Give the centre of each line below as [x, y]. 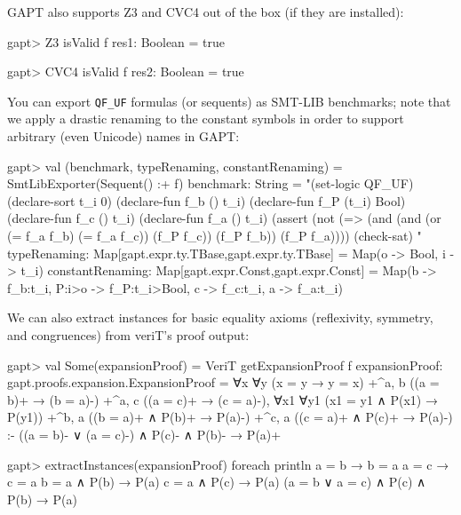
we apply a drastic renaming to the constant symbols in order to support [206, 119]
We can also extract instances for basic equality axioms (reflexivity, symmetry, [220, 317]
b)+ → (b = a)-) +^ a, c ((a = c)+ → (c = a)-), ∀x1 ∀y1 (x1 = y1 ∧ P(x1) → [223, 399]
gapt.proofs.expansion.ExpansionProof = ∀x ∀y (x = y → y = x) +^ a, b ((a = [223, 382]
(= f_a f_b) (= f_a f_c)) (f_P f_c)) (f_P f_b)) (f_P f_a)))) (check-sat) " [215, 235]
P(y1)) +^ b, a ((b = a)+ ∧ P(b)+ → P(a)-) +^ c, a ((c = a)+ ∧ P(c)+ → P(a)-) [230, 417]
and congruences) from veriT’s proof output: [128, 334]
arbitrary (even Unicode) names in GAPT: [123, 136]
